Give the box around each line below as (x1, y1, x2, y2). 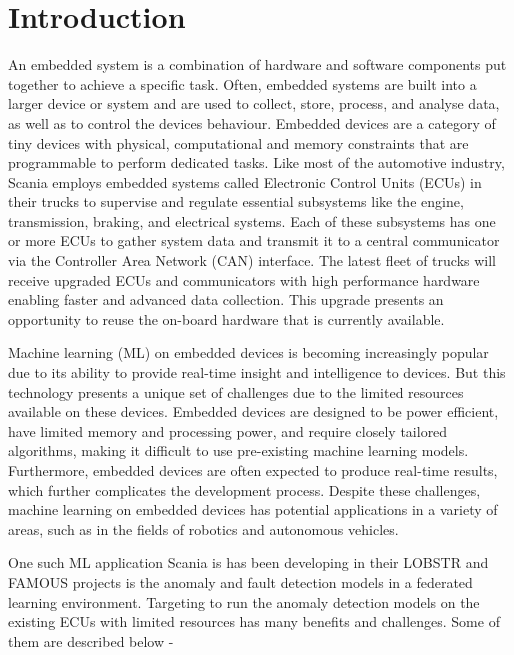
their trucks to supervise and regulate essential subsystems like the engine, (8, 191, 464, 212)
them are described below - (8, 630, 174, 651)
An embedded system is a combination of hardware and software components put (8, 54, 507, 75)
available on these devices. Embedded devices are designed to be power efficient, (8, 401, 499, 422)
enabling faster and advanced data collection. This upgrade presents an (8, 289, 444, 310)
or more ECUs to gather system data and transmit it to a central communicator (8, 230, 500, 251)
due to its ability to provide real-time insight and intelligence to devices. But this (8, 362, 506, 383)
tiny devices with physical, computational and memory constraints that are (8, 132, 469, 153)
